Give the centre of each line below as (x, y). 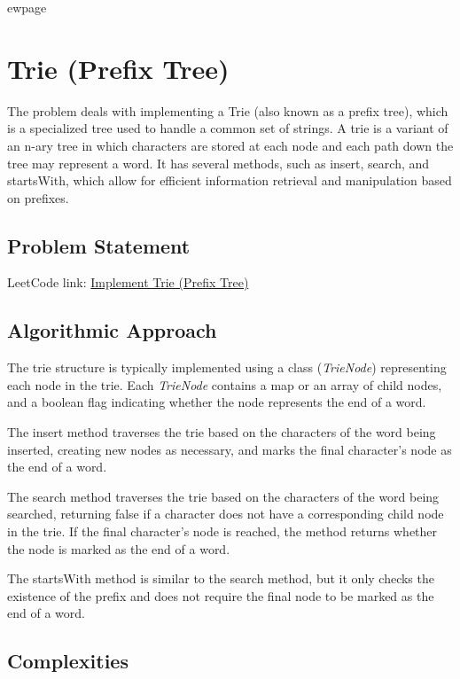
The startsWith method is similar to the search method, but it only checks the (221, 578)
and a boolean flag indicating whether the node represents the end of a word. (217, 402)
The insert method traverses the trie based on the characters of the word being (222, 432)
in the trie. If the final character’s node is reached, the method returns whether (222, 531)
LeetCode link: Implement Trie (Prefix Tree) (128, 282)
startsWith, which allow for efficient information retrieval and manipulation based (230, 180)
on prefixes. (38, 197)
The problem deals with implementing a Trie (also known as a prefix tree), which (228, 110)
